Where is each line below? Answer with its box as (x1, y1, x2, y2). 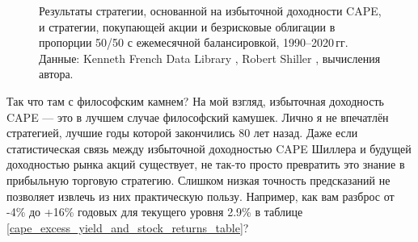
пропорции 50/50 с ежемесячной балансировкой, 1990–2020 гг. (39, 34, 348, 51)
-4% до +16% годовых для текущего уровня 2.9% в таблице (6, 203, 303, 220)
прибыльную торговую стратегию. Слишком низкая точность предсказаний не (6, 171, 391, 188)
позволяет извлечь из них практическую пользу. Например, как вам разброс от (6, 187, 395, 204)
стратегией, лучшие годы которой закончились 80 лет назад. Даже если (6, 124, 358, 141)
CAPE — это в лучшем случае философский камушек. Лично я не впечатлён (6, 108, 389, 125)
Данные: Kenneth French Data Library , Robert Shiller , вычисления (39, 49, 381, 66)
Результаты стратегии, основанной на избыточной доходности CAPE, (39, 2, 382, 19)
